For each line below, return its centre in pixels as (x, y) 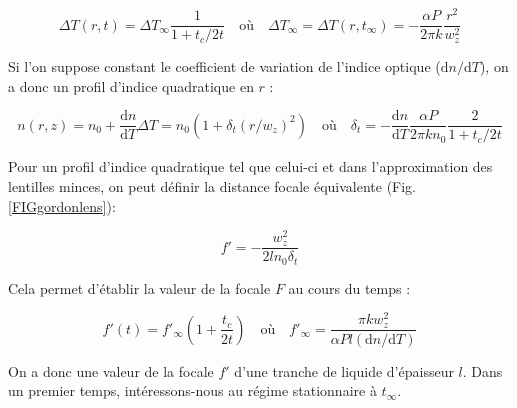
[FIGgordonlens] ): (62, 205)
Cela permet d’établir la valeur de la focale (139, 287)
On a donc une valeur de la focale (111, 370)
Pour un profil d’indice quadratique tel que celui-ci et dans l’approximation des (250, 166)
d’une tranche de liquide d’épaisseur (344, 370)
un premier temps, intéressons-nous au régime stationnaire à (192, 390)
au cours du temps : (349, 287)
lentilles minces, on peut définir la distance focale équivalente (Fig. (212, 185)
